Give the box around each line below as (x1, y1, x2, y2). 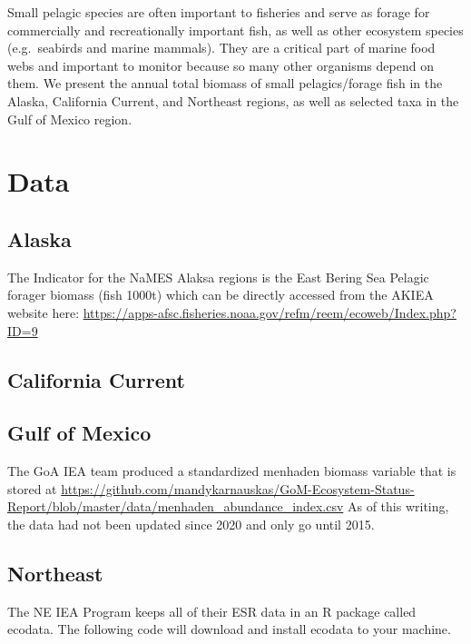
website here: (7, 302, 80, 322)
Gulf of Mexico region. (7, 109, 132, 128)
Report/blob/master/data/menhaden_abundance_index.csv (7, 497, 344, 516)
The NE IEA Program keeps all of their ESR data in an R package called (7, 601, 417, 620)
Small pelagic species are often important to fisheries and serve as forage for (7, 3, 430, 21)
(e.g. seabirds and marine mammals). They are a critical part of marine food (7, 38, 436, 57)
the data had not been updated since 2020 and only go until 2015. (7, 514, 375, 533)
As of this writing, (347, 497, 449, 516)
